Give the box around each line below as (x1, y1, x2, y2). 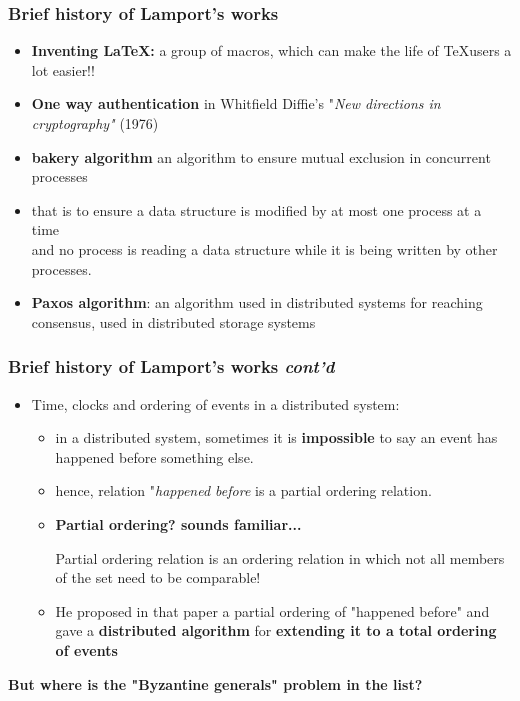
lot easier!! (31, 59, 95, 80)
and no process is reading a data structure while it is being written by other (31, 238, 498, 259)
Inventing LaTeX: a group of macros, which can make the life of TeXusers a (31, 40, 512, 61)
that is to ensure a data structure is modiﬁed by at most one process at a (31, 199, 482, 220)
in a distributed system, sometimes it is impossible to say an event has (55, 427, 498, 448)
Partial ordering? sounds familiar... (55, 513, 302, 534)
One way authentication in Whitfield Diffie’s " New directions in (31, 93, 441, 114)
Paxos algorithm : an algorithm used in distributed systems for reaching (31, 292, 483, 313)
